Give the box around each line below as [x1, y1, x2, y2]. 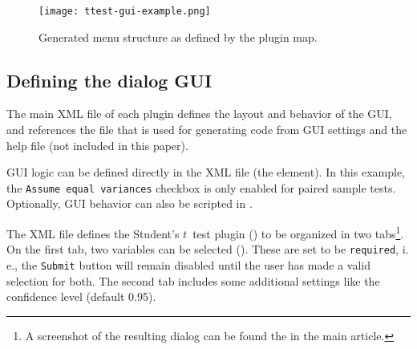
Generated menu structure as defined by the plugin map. [38, 28, 318, 45]
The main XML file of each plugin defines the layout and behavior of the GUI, [6, 105, 392, 122]
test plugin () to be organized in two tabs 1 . [192, 223, 404, 241]
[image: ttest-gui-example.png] [38, 6, 211, 17]
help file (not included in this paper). [6, 136, 188, 153]
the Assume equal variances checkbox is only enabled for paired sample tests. [6, 179, 396, 196]
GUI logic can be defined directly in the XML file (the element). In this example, [6, 164, 405, 181]
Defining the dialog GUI [6, 67, 213, 92]
